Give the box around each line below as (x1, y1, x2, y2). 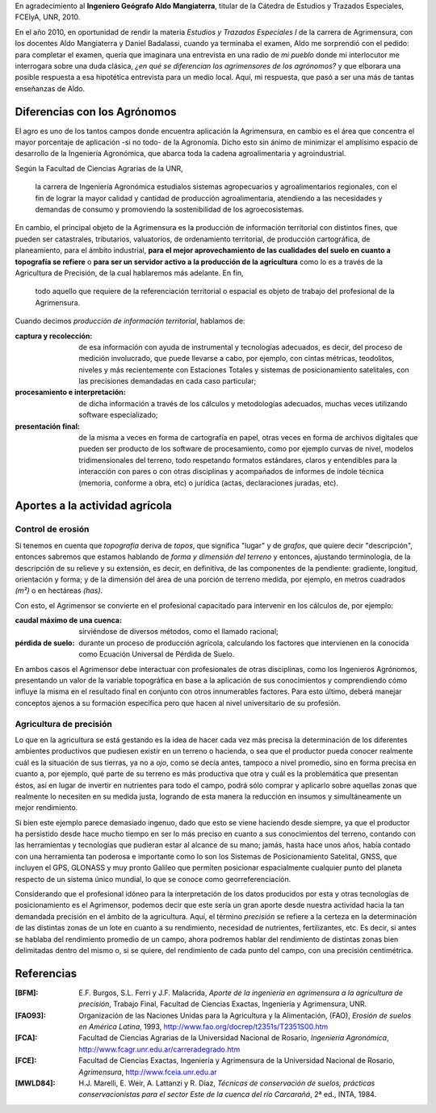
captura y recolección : (15, 331, 93, 341)
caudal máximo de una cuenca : (15, 615, 123, 625)
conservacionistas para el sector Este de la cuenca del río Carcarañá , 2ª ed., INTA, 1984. (78, 1090, 377, 1099)
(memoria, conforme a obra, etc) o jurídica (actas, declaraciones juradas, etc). (78, 477, 339, 488)
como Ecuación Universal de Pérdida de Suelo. (78, 649, 235, 659)
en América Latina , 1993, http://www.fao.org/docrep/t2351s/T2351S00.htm (78, 1022, 329, 1031)
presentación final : (15, 421, 81, 431)
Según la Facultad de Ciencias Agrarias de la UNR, (15, 163, 183, 173)
